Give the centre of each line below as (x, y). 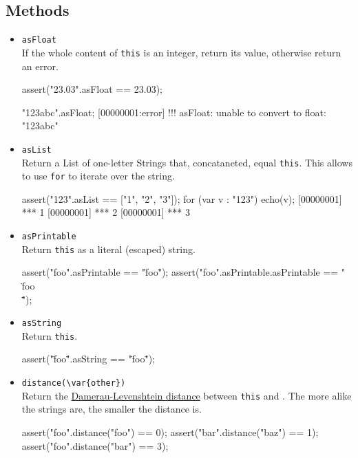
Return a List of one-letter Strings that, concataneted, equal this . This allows (187, 162)
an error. (40, 66)
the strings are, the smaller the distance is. (112, 409)
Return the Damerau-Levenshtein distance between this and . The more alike (187, 395)
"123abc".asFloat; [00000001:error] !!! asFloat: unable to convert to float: (174, 112)
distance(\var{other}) (74, 383)
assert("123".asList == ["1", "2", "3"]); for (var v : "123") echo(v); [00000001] (182, 198)
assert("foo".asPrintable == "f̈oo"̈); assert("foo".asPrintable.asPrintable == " (183, 272)
